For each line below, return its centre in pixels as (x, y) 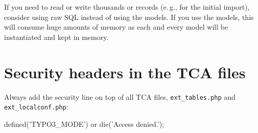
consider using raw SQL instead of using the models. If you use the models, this (129, 17)
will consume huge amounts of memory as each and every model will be (116, 27)
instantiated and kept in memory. (56, 37)
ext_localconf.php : (36, 107)
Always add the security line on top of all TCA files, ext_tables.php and (120, 96)
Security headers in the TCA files (125, 72)
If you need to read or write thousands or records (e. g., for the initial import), (127, 7)
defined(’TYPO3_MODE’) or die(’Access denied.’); (84, 124)
